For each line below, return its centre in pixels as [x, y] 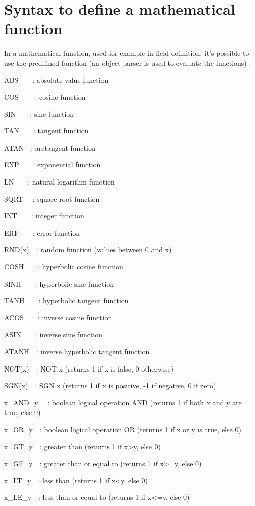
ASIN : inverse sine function [54, 334]
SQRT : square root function [52, 198]
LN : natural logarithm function [59, 182]
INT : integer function [44, 216]
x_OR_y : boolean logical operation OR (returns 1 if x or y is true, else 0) [123, 429]
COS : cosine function [45, 97]
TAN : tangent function [46, 131]
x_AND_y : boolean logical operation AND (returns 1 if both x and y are [123, 402]
